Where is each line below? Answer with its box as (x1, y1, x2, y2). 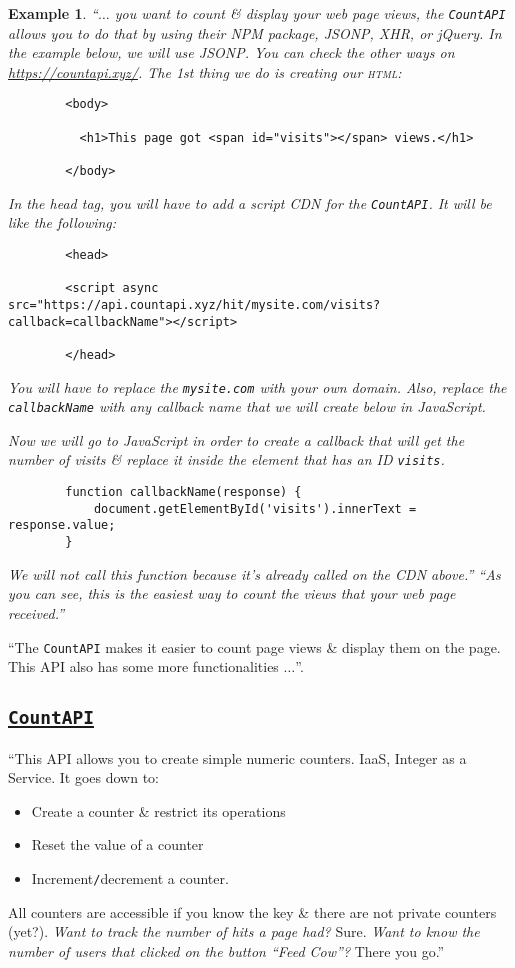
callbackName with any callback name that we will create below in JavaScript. (8, 396, 486, 417)
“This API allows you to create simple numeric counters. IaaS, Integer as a (8, 747, 467, 768)
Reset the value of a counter (31, 834, 204, 855)
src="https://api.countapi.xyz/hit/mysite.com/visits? (8, 297, 381, 312)
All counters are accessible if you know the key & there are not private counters (8, 901, 497, 922)
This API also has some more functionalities (8, 656, 279, 677)
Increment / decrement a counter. (31, 867, 229, 888)
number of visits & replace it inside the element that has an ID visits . (8, 449, 445, 470)
